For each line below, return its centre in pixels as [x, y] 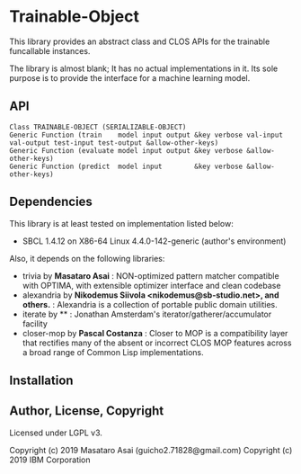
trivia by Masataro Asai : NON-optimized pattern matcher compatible [151, 275]
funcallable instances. [50, 50]
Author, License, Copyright [87, 411]
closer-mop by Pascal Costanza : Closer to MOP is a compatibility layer [155, 333]
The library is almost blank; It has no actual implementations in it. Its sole [144, 68]
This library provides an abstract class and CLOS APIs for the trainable [140, 41]
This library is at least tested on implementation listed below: [121, 223]
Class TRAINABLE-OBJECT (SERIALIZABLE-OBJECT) [98, 127]
